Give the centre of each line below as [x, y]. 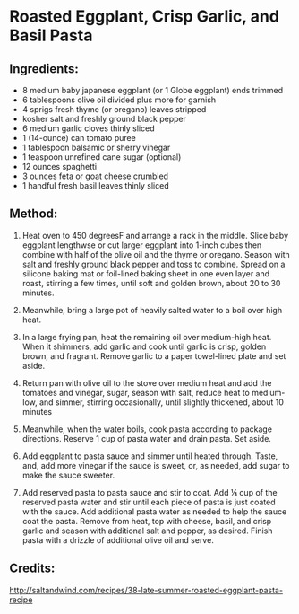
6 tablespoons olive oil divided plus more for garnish [119, 100]
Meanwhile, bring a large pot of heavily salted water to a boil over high [152, 310]
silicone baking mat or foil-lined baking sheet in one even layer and [146, 273]
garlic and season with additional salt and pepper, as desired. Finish [147, 531]
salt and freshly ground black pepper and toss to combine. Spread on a [154, 264]
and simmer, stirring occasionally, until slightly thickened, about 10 [162, 402]
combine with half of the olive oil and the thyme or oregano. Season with [156, 254]
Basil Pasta [51, 35]
